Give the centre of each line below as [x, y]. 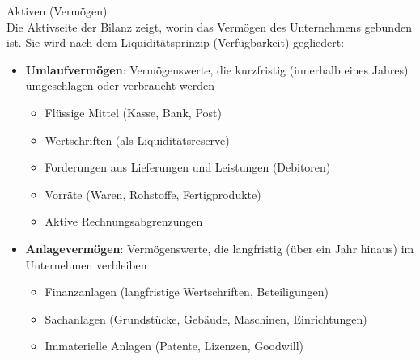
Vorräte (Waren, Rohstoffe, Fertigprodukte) [153, 194]
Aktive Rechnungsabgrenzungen [124, 221]
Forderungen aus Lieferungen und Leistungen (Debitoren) [188, 167]
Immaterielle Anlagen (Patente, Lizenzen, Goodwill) [174, 346]
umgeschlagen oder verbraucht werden [120, 85]
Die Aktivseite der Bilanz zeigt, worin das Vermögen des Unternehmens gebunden [209, 26]
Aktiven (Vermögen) [57, 11]
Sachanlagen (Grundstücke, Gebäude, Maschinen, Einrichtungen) [206, 318]
